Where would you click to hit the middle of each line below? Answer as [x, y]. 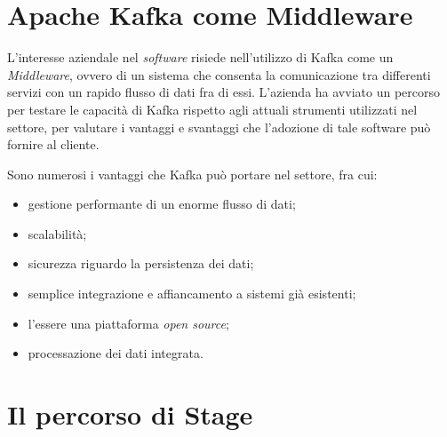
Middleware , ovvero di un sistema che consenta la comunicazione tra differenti [219, 74]
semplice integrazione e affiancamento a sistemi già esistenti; [192, 294]
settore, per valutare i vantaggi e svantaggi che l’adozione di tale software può [219, 127]
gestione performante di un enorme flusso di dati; [162, 204]
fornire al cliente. [53, 144]
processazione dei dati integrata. [116, 353]
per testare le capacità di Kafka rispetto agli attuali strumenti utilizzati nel [212, 109]
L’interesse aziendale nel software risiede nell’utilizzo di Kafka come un [200, 57]
